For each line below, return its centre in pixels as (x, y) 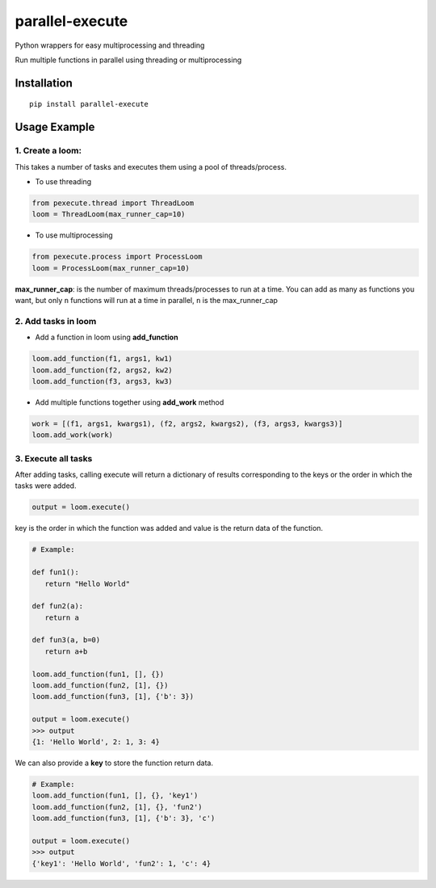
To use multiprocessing (74, 235)
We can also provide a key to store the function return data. (114, 763)
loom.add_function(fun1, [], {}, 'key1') (115, 795)
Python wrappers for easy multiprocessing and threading (110, 45)
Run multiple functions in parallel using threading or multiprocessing (128, 60)
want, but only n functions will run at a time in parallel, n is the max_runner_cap (147, 300)
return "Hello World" (88, 583)
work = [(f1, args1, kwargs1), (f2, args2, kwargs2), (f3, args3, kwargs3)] (187, 423)
